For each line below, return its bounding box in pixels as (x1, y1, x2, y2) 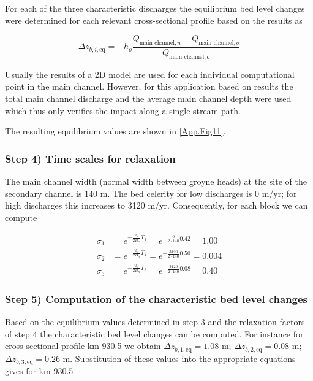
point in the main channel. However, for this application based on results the (5, 80, 293, 93)
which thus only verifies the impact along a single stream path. (5, 104, 241, 117)
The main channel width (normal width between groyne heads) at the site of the (5, 175, 307, 187)
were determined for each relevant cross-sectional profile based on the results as (5, 13, 303, 26)
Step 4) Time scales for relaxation (5, 150, 176, 166)
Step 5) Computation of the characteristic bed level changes (5, 291, 308, 306)
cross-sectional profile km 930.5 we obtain (5, 339, 161, 352)
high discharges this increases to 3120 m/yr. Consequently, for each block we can (5, 199, 308, 212)
